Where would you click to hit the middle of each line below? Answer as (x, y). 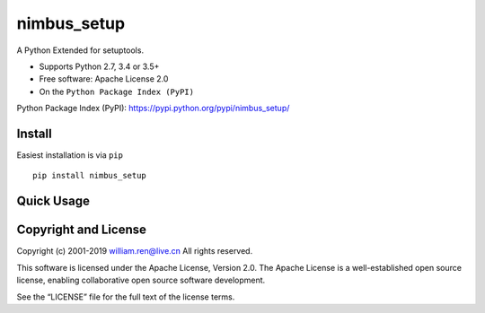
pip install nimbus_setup (90, 176)
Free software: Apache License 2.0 (104, 79)
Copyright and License (82, 230)
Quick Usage (53, 201)
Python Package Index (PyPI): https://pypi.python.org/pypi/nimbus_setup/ (153, 109)
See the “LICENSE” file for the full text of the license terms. (126, 297)
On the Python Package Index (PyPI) (117, 91)
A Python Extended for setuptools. (80, 50)
